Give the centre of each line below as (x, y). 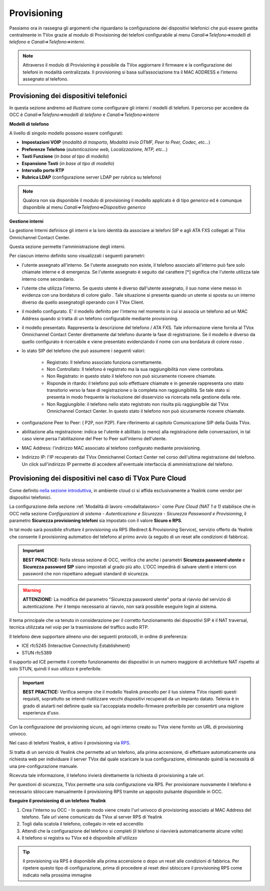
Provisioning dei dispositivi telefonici (68, 96)
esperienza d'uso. (41, 713)
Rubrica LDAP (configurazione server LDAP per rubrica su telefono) (92, 177)
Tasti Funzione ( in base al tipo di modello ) (65, 156)
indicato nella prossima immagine (57, 875)
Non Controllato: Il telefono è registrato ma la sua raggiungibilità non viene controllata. (135, 369)
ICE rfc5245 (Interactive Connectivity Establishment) (76, 646)
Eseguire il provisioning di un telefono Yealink (57, 801)
